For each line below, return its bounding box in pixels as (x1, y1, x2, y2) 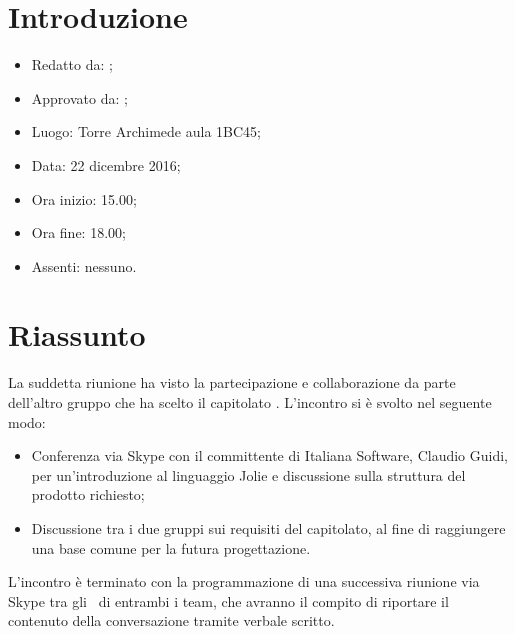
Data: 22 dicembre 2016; (31, 154, 181, 175)
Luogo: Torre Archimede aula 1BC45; (31, 121, 261, 142)
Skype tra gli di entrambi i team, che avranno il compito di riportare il (8, 590, 449, 611)
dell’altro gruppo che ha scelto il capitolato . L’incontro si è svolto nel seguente (8, 392, 492, 412)
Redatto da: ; (31, 54, 113, 75)
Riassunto (8, 314, 146, 355)
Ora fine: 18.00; (31, 222, 126, 243)
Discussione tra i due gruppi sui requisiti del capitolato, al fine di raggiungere (31, 517, 506, 538)
